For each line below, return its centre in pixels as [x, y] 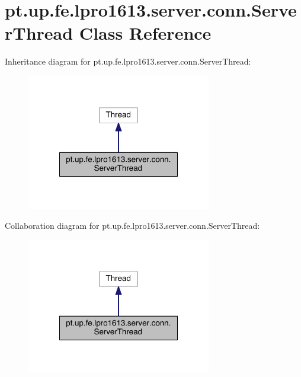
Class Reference [145, 33]
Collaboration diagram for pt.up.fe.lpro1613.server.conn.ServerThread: [132, 225]
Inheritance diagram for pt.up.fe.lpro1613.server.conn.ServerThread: [128, 61]
